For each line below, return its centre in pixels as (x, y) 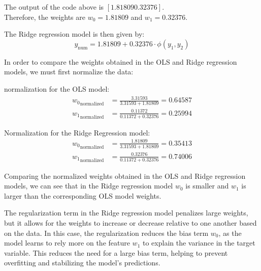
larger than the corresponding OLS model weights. (83, 195)
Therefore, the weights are (45, 17)
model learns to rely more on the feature (67, 243)
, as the (230, 233)
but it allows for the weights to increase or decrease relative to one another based (130, 223)
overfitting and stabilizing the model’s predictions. (82, 263)
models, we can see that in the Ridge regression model (89, 186)
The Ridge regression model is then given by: (74, 34)
